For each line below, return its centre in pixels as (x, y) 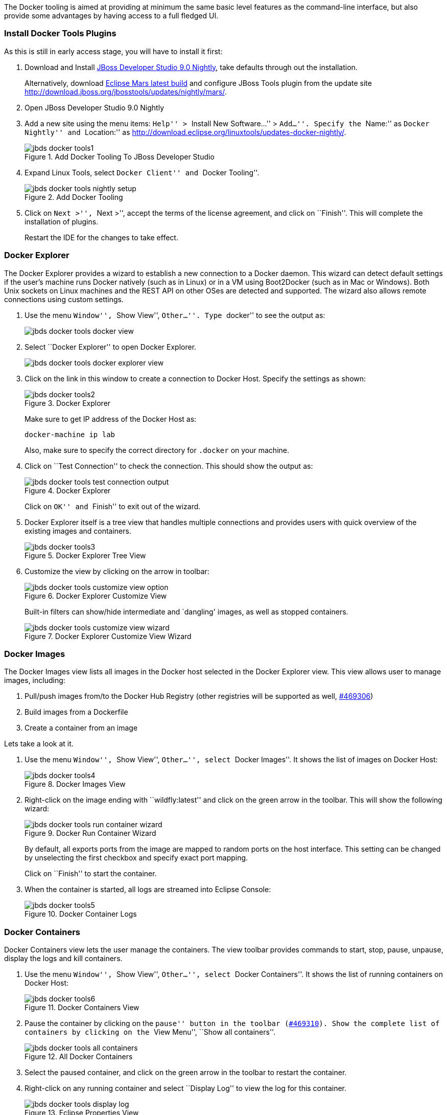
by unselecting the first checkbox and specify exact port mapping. (136, 858)
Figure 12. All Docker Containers (79, 1056)
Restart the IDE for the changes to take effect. (101, 237)
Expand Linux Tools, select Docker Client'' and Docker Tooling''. (142, 172)
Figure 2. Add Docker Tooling (74, 197)
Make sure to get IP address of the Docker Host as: (111, 419)
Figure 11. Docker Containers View (82, 1007)
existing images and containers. (78, 531)
